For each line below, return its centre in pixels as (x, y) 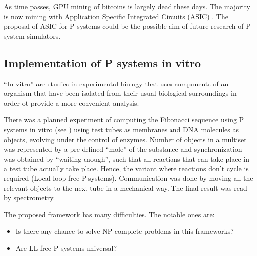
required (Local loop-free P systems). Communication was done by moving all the (128, 178)
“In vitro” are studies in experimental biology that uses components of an (116, 83)
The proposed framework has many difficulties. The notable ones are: (109, 214)
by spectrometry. (30, 198)
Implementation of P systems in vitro (103, 62)
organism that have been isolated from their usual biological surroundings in (120, 93)
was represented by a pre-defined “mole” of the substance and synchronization (123, 149)
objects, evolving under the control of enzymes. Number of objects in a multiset (125, 139)
